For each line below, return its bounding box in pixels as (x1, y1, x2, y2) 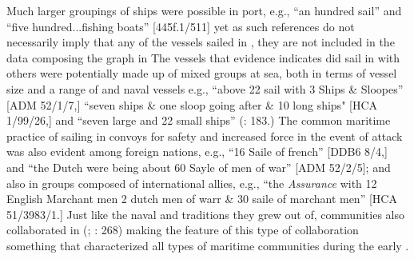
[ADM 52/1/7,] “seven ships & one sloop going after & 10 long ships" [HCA (6, 96, 378, 113)
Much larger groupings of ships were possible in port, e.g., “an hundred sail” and (6, 2, 402, 18)
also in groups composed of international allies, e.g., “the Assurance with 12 (6, 174, 377, 191)
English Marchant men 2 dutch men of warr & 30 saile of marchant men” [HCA (6, 190, 397, 207)
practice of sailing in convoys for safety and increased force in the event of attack (6, 127, 403, 144)
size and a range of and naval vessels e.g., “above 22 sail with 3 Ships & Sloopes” (6, 80, 404, 97)
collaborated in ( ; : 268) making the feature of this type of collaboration (6, 221, 359, 238)
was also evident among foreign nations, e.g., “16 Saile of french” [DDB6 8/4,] (6, 143, 388, 160)
